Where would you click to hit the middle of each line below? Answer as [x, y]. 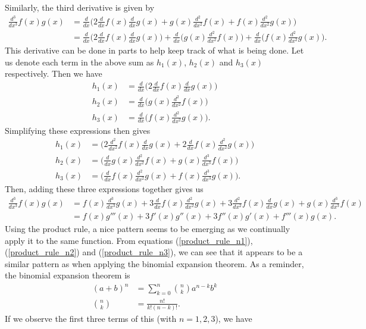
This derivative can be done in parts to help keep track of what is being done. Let [154, 50]
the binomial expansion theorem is [68, 275]
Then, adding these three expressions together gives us [104, 189]
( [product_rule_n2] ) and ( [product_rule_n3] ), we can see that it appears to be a [154, 252]
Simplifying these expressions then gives [78, 130]
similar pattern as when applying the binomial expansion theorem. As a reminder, [154, 263]
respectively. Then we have [54, 73]
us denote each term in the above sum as [79, 62]
